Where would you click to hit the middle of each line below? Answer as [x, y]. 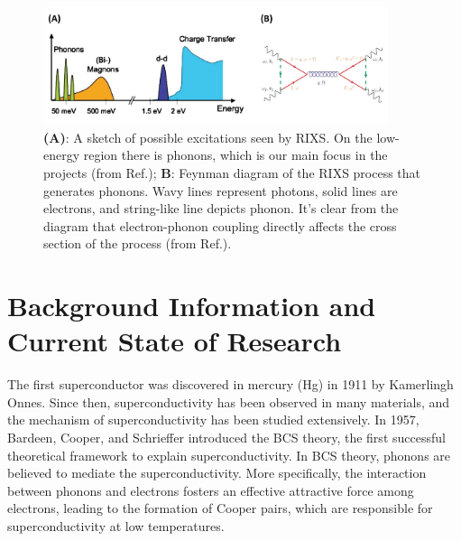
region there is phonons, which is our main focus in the [235, 155]
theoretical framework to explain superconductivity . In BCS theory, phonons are [229, 455]
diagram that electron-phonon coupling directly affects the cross [220, 225]
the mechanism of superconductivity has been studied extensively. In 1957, [213, 420]
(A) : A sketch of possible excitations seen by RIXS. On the [208, 137]
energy [62, 155]
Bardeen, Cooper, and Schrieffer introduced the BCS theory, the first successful [226, 438]
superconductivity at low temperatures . [116, 525]
